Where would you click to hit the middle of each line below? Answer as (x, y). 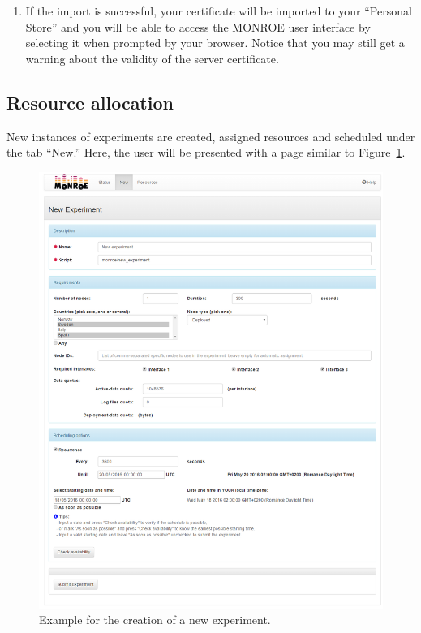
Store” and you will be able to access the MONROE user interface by (198, 26)
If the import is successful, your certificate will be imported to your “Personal (219, 11)
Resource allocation (90, 102)
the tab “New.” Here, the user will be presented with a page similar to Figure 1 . (206, 152)
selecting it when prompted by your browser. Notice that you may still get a (215, 43)
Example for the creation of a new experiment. (155, 620)
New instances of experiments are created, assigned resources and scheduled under (211, 136)
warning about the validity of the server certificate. (152, 58)
